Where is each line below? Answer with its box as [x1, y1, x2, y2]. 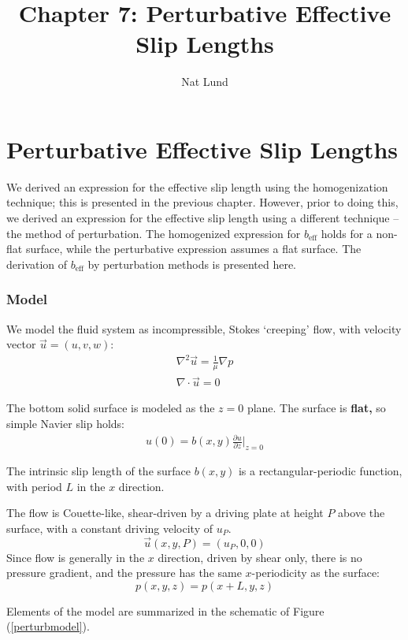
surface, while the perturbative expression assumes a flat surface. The [25, 240, 362, 257]
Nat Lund [181, 73, 228, 90]
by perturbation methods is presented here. [87, 255, 296, 272]
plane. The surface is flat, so [247, 400, 386, 416]
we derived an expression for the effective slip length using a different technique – [6, 210, 399, 226]
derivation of [6, 255, 68, 272]
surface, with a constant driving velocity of [6, 519, 213, 536]
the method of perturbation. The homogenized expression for [6, 225, 301, 241]
